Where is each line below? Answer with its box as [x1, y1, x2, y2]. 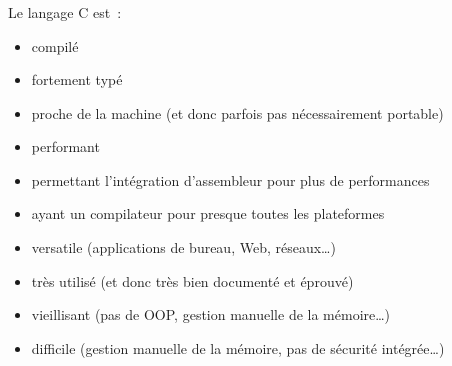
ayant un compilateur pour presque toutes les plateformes [31, 203, 385, 224]
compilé [31, 35, 79, 56]
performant [31, 136, 100, 157]
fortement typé [31, 69, 123, 90]
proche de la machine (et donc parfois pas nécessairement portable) [31, 102, 444, 123]
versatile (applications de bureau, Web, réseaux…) [31, 237, 336, 258]
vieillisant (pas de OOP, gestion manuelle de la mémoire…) [31, 304, 391, 325]
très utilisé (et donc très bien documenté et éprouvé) [31, 270, 354, 291]
